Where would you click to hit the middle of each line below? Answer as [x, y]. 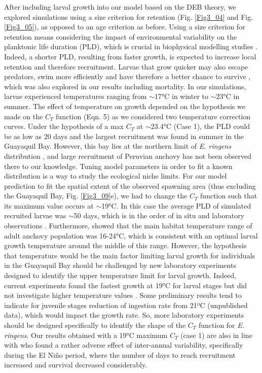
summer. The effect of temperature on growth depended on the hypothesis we [125, 106]
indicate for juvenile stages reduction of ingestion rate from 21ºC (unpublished [126, 305]
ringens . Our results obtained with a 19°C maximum [86, 335]
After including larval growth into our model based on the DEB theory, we [120, 7]
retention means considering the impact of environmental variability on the [121, 36]
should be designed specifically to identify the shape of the [95, 325]
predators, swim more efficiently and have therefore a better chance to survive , [127, 76]
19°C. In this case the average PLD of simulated [176, 205]
